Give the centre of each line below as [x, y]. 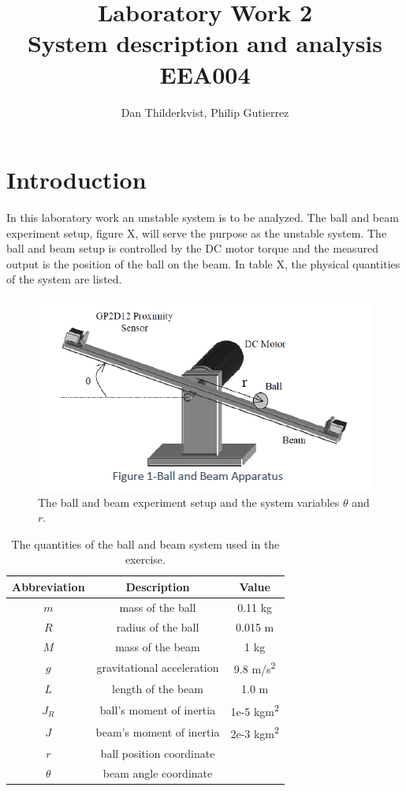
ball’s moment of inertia [158, 709]
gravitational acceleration [158, 667]
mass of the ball [158, 607]
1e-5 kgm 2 [255, 710]
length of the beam [158, 688]
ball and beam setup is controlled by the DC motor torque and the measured [192, 248]
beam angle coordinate [158, 772]
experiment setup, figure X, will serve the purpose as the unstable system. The [197, 232]
